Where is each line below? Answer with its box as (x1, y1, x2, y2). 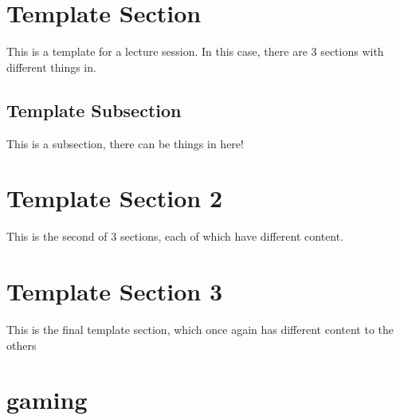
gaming (6, 383, 88, 416)
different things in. (6, 58, 96, 75)
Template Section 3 (6, 275, 222, 308)
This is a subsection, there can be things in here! (6, 135, 244, 151)
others (6, 336, 37, 353)
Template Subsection (6, 97, 182, 122)
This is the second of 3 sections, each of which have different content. (6, 228, 344, 245)
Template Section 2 (6, 182, 222, 214)
